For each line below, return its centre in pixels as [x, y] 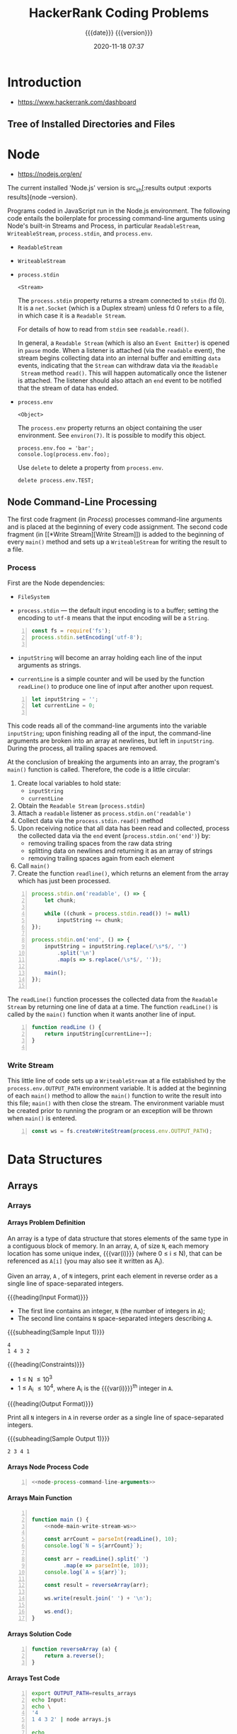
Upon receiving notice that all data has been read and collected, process [123, 828]
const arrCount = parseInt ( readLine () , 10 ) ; [111, 1540]
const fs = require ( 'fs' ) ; [71, 631]
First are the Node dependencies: [56, 583]
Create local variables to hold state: [69, 784]
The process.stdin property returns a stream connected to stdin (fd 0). [122, 300]
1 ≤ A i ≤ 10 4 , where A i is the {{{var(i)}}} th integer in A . [95, 1388]
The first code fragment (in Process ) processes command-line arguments [115, 519]
